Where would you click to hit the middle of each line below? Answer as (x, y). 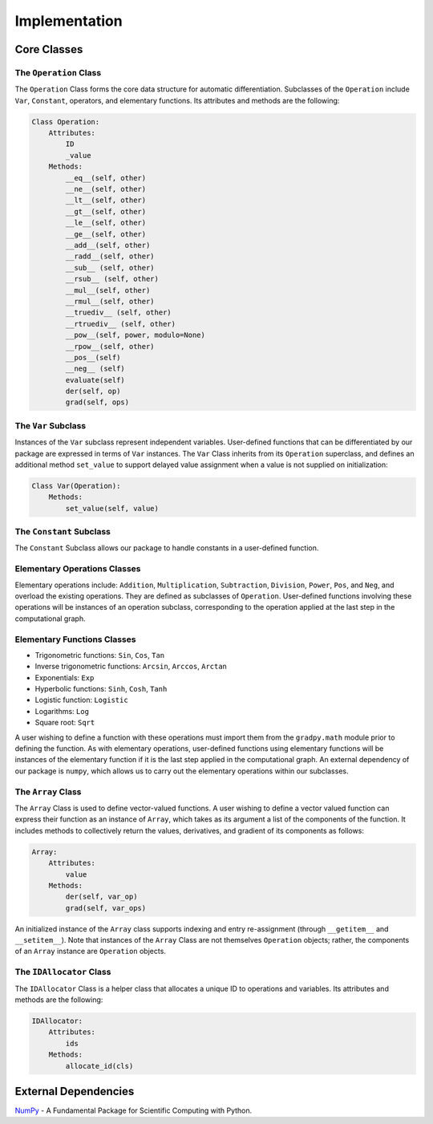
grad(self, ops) (97, 402)
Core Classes (49, 49)
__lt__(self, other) (106, 200)
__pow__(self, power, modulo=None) (136, 335)
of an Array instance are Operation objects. (90, 952)
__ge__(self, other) (106, 234)
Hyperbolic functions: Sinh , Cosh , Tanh (101, 689)
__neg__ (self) (95, 369)
